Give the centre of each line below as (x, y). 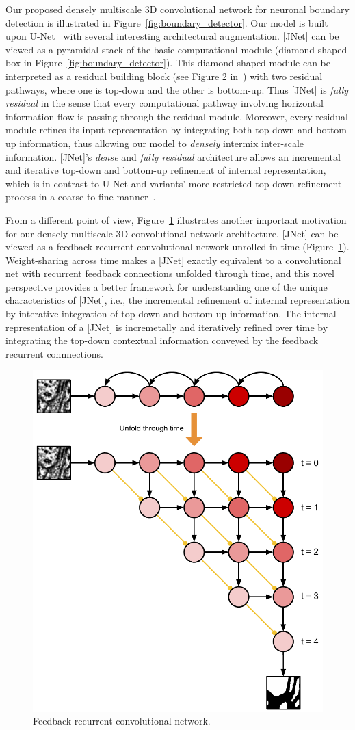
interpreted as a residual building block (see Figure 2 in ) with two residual (164, 76)
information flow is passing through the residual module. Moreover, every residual (177, 116)
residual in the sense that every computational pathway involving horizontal (165, 103)
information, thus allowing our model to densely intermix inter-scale (161, 143)
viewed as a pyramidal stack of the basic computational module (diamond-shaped (176, 49)
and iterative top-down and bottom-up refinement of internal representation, (166, 170)
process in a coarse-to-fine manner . (81, 197)
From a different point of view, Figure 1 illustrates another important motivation (176, 219)
